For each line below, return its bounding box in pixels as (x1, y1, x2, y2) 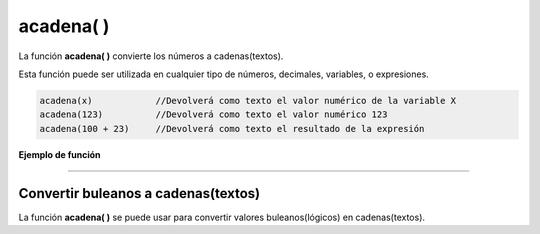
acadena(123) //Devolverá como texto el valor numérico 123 (39, 109, 388, 120)
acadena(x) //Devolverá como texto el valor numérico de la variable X (39, 95, 457, 106)
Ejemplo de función (18, 148, 101, 160)
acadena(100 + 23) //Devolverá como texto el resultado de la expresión (39, 123, 425, 134)
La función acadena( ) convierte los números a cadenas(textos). (18, 50, 284, 62)
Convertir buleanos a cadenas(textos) (18, 185, 261, 202)
